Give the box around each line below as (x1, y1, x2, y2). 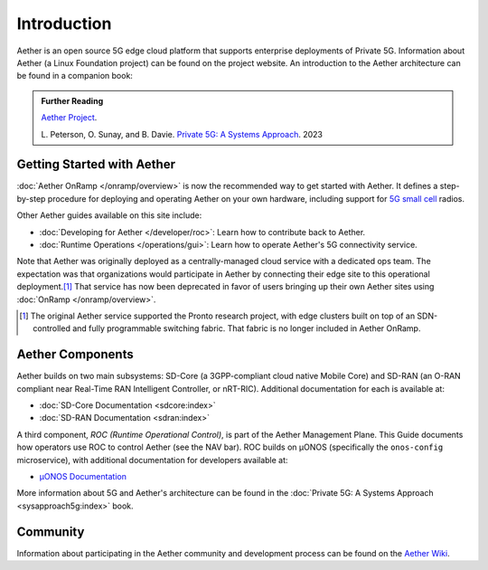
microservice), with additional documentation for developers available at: (16, 454, 288, 465)
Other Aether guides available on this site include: (16, 210, 202, 221)
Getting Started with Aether (16, 157, 176, 172)
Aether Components (16, 347, 135, 362)
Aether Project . (41, 112, 98, 123)
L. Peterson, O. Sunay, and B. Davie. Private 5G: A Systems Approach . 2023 (41, 128, 323, 139)
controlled (33, 323, 71, 334)
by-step (16, 193, 46, 204)
